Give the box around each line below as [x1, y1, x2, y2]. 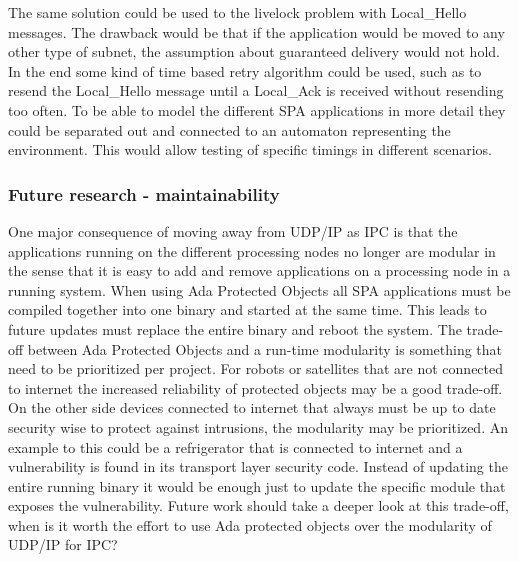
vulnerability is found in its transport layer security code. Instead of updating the [8, 456, 508, 477]
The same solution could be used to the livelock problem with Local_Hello [8, 2, 467, 22]
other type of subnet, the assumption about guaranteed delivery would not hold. [8, 41, 500, 62]
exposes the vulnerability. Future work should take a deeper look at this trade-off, [8, 495, 509, 516]
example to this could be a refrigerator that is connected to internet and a [8, 436, 463, 457]
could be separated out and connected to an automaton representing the [8, 119, 451, 140]
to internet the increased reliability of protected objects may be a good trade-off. [8, 377, 503, 398]
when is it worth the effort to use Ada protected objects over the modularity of [8, 514, 492, 535]
